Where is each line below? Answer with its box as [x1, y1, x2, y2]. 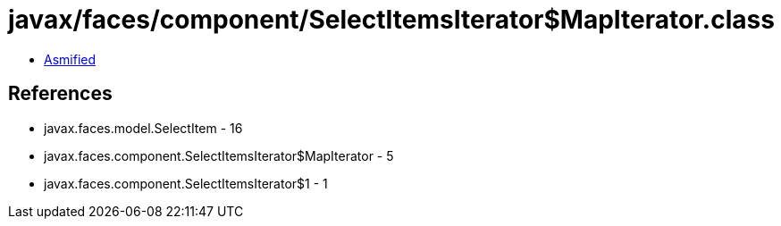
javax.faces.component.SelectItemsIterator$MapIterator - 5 [44, 147, 394, 163]
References [8, 82, 113, 105]
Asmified [44, 51, 97, 67]
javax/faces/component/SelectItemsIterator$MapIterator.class [8, 4, 775, 35]
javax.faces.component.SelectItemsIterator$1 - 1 [44, 175, 328, 191]
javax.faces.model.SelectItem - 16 [44, 120, 243, 136]
